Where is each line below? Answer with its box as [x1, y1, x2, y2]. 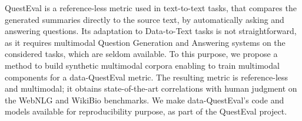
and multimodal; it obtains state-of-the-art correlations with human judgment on [5, 82, 297, 95]
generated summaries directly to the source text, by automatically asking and [5, 13, 284, 25]
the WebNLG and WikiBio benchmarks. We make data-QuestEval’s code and [5, 93, 284, 106]
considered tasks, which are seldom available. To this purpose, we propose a [5, 48, 278, 60]
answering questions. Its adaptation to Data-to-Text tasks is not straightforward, [5, 25, 297, 37]
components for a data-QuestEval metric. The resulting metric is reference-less [5, 70, 288, 83]
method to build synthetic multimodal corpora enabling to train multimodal [5, 59, 280, 71]
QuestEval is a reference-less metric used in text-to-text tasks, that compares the [5, 2, 297, 14]
